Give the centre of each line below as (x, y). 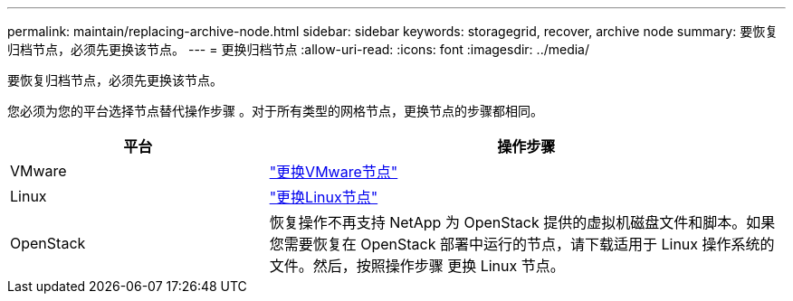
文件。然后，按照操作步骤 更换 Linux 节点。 (417, 266)
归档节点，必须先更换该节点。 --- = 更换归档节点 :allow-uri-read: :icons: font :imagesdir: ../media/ (299, 49)
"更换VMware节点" (334, 172)
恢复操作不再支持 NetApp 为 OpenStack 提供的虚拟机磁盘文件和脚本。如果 (522, 222)
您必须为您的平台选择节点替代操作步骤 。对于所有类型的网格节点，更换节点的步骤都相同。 (275, 111)
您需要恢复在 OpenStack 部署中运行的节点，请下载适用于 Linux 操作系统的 (522, 244)
